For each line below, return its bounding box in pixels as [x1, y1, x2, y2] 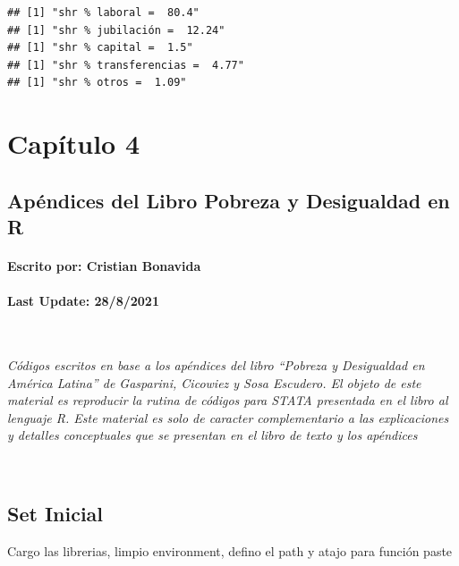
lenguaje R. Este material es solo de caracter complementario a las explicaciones [7, 408, 449, 427]
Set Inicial [7, 500, 104, 528]
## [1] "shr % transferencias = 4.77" [7, 58, 244, 72]
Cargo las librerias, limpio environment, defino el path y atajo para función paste [7, 541, 453, 560]
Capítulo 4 [7, 125, 140, 162]
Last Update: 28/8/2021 [7, 291, 159, 310]
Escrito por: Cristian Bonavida [7, 257, 201, 275]
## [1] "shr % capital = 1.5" [7, 41, 193, 55]
